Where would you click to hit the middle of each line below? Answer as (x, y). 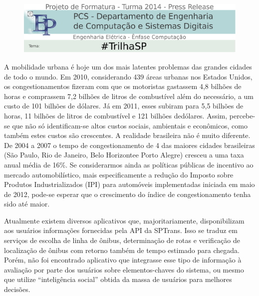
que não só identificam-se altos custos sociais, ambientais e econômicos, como (130, 125)
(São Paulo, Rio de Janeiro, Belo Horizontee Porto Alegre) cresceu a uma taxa (124, 155)
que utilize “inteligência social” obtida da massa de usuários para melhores (118, 279)
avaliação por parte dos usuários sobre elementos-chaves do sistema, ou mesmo (124, 269)
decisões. (17, 289)
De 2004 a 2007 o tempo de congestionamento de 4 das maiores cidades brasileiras (129, 145)
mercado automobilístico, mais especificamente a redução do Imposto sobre (119, 174)
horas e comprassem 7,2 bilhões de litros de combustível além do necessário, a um (129, 96)
